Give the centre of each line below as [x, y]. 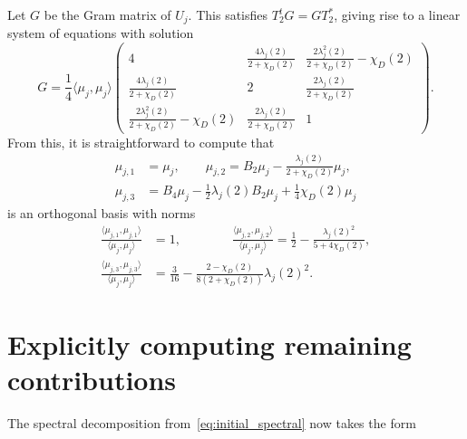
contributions [92, 379]
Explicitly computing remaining [209, 344]
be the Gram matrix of [107, 14]
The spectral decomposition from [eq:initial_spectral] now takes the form [212, 422]
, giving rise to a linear [397, 14]
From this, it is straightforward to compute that [141, 142]
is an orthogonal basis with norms [102, 213]
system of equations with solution [101, 33]
